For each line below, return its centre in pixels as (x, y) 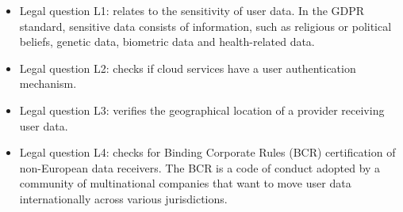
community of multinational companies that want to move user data (185, 183)
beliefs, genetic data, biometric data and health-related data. (167, 42)
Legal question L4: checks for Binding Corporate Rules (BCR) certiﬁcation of (207, 152)
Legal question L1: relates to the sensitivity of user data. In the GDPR (192, 10)
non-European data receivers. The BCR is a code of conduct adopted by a (200, 167)
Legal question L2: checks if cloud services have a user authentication (188, 68)
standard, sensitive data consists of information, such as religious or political (205, 26)
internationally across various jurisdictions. (123, 198)
